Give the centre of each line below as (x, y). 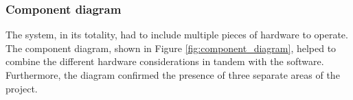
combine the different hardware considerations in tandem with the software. (165, 61)
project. (22, 88)
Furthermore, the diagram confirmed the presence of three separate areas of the (173, 75)
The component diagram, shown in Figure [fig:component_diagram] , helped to (171, 48)
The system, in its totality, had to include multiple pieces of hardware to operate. (177, 35)
